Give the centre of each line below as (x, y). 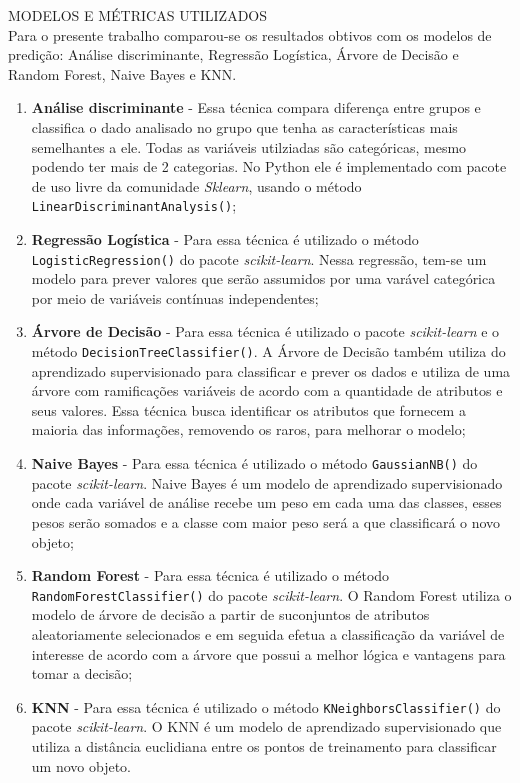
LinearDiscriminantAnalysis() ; (134, 205)
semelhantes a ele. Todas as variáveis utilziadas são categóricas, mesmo (249, 146)
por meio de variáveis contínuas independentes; (175, 297)
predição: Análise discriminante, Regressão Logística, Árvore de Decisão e (233, 54)
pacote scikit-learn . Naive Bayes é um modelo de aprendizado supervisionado (267, 482)
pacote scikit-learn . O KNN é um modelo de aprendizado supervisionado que (266, 726)
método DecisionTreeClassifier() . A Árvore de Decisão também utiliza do (268, 351)
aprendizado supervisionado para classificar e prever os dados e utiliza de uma (271, 370)
